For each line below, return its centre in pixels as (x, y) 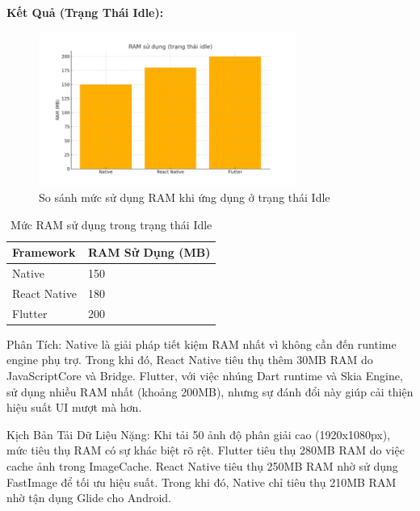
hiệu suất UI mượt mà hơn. (74, 407)
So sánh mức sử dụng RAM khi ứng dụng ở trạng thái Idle (185, 197)
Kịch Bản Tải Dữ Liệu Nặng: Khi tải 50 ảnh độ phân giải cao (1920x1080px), (199, 434)
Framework (44, 252)
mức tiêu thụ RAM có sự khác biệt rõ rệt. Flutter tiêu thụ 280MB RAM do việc (206, 450)
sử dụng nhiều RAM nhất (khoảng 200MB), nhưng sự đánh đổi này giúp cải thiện (210, 391)
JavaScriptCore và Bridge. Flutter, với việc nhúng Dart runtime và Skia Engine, (205, 375)
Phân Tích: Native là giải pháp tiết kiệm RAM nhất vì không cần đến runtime (202, 343)
